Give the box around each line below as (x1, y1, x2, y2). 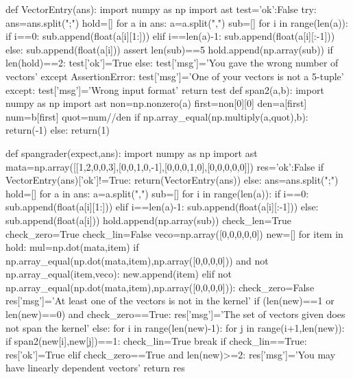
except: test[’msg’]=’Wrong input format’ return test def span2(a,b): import (5, 82, 324, 97)
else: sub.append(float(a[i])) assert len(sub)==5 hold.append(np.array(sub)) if (5, 42, 333, 56)
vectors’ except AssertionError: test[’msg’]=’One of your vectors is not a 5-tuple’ (5, 69, 344, 83)
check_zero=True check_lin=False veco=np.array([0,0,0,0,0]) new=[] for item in (5, 226, 343, 241)
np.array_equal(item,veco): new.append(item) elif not (5, 267, 232, 281)
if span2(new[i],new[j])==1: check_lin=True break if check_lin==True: (5, 334, 307, 348)
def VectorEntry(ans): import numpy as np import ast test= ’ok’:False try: (5, 2, 317, 16)
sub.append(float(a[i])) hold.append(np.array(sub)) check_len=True (5, 212, 291, 227)
